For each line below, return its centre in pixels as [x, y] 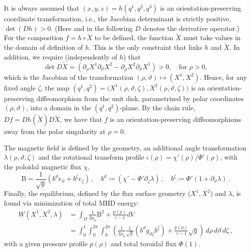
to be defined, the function [134, 37]
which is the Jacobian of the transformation [69, 77]
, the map [55, 87]
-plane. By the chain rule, [157, 108]
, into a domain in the [59, 108]
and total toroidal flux [144, 243]
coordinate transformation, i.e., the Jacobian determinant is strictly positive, [118, 18]
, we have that [81, 119]
